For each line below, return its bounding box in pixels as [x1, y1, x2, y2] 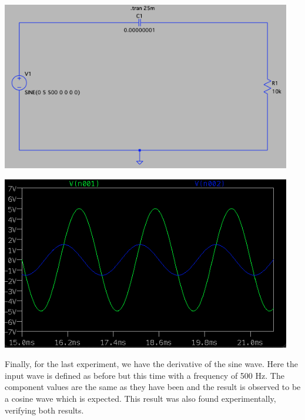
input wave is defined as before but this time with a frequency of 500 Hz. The [5, 369, 284, 381]
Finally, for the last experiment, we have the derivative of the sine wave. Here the [5, 358, 299, 370]
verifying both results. [5, 404, 84, 416]
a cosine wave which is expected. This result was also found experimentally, [5, 392, 276, 404]
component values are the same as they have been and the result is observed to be [5, 381, 301, 393]
